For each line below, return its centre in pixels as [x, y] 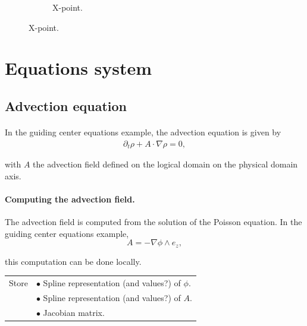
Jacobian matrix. [74, 312]
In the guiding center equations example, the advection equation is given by [143, 132]
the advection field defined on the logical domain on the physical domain [165, 164]
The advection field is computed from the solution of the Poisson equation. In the [153, 221]
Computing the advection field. [70, 199]
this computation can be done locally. [73, 261]
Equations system [79, 68]
